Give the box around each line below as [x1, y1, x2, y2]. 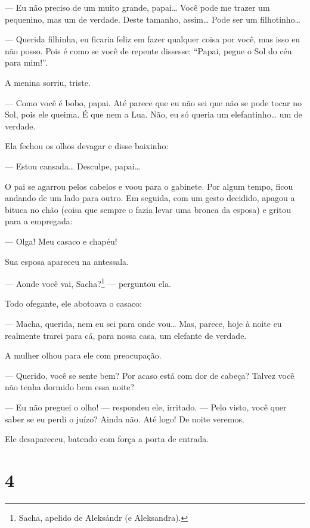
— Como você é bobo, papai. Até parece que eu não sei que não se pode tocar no [5, 96, 302, 109]
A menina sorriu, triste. [5, 76, 91, 88]
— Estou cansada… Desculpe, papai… [5, 159, 141, 172]
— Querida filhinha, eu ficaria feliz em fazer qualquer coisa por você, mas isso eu [5, 33, 300, 45]
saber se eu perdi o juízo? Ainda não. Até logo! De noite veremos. [5, 412, 244, 425]
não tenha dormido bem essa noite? [5, 381, 135, 393]
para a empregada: [5, 215, 73, 227]
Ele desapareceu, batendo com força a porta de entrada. [5, 433, 209, 445]
